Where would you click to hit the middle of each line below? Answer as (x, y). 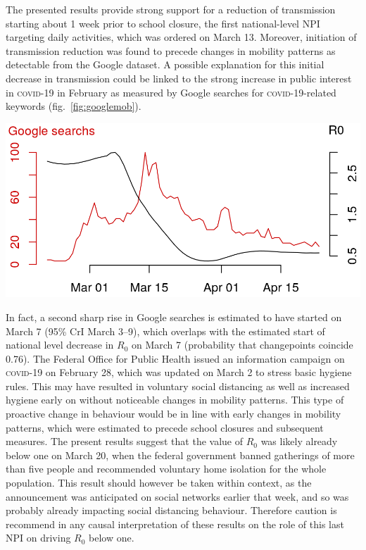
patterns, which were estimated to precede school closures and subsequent (165, 427)
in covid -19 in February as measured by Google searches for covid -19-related (171, 92)
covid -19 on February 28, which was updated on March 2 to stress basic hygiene (179, 372)
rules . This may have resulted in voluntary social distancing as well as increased (178, 386)
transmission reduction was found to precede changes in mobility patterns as (171, 50)
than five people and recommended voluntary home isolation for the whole (166, 469)
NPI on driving (38, 538)
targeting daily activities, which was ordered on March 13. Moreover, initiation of (181, 37)
